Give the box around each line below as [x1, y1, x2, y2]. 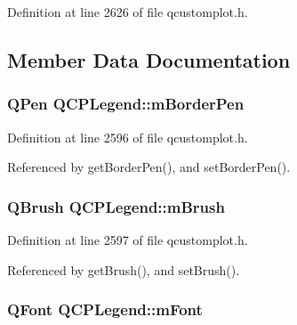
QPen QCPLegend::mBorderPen [7, 93, 245, 115]
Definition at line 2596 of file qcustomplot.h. [7, 127, 248, 146]
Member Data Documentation [7, 45, 291, 73]
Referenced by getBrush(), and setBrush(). [7, 260, 240, 279]
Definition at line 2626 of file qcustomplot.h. [7, 3, 248, 20]
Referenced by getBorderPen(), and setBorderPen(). [7, 158, 291, 176]
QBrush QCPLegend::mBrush [7, 195, 225, 217]
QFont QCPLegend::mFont [7, 298, 203, 321]
